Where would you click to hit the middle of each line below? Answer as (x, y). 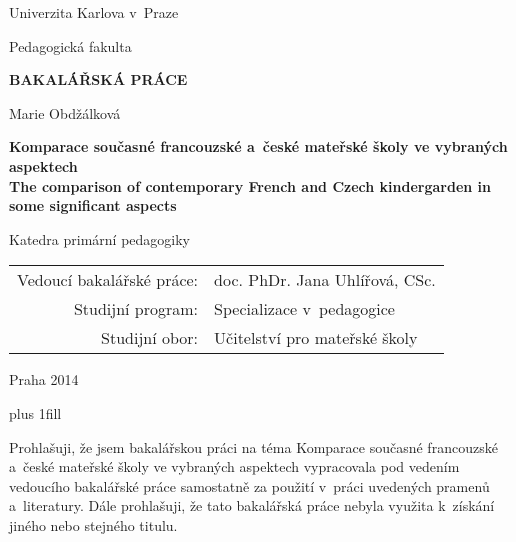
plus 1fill (35, 412)
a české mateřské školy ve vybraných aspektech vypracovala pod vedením (234, 466)
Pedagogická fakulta (70, 45)
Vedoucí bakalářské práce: (108, 280)
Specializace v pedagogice (304, 309)
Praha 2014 (44, 379)
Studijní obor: (150, 338)
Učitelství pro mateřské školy (316, 338)
